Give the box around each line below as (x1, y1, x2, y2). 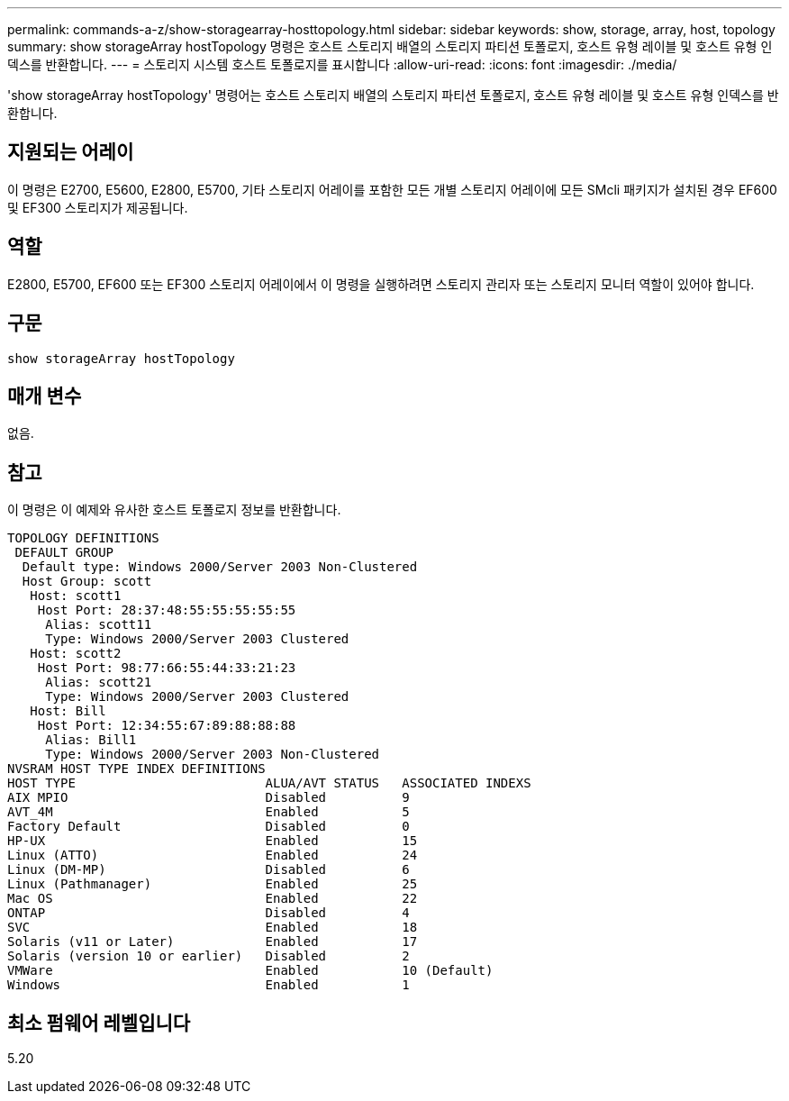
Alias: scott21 (45, 675, 152, 690)
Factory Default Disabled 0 (7, 819, 410, 834)
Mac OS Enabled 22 (7, 891, 418, 906)
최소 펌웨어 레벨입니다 (7, 1011, 191, 1034)
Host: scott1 (30, 588, 122, 604)
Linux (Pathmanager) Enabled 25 (7, 877, 418, 892)
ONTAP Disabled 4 (7, 905, 410, 921)
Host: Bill (30, 704, 106, 719)
